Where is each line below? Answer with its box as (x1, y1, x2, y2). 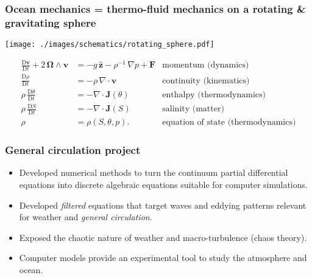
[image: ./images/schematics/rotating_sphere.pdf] (5, 40, 214, 49)
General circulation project (5, 142, 141, 158)
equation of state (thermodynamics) (162, 118, 296, 127)
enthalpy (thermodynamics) (162, 90, 266, 99)
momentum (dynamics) (162, 61, 249, 70)
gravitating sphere (5, 15, 96, 30)
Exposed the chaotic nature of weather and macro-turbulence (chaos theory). (19, 231, 307, 243)
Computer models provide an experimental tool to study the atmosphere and (19, 251, 307, 264)
